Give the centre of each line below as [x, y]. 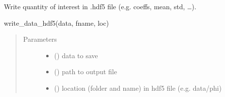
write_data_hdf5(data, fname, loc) [56, 23]
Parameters [40, 39]
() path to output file [86, 72]
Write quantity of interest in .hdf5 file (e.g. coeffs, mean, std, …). [100, 6]
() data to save [76, 55]
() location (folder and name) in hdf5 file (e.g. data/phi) [138, 88]
